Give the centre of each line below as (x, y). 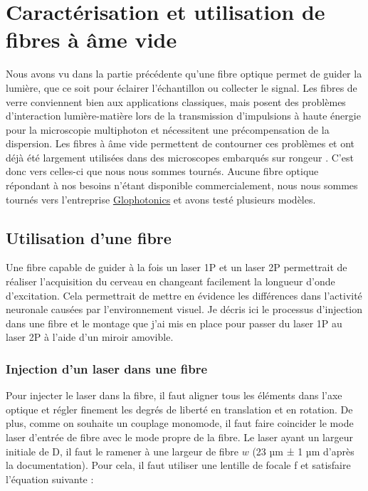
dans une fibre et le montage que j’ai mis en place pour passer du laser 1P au (174, 323)
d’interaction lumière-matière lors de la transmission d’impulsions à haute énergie (183, 116)
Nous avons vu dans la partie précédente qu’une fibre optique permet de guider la (184, 74)
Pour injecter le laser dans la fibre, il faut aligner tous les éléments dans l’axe (174, 395)
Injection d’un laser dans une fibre (107, 368)
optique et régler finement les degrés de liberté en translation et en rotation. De (179, 409)
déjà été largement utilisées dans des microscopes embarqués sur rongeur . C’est (180, 157)
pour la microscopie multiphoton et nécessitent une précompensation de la (168, 129)
